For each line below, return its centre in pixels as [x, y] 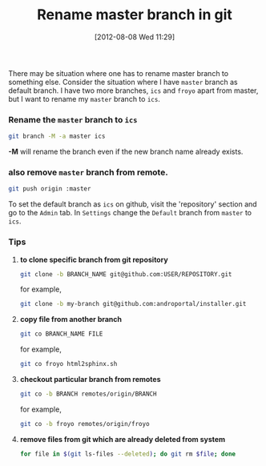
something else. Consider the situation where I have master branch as [123, 82]
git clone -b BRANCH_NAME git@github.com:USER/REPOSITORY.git [126, 274]
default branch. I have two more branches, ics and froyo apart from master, [133, 90]
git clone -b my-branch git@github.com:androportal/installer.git [133, 304]
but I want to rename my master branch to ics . [84, 98]
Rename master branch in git [135, 15]
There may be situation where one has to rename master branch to [119, 73]
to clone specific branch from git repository [94, 259]
